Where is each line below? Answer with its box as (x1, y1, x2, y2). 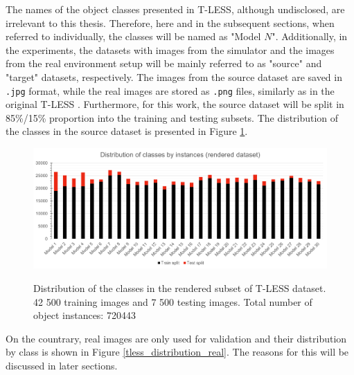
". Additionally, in (272, 29, 348, 44)
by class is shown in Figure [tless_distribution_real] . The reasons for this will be (6, 345, 349, 359)
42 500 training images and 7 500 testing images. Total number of (33, 294, 312, 309)
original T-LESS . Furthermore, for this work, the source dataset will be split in (6, 97, 344, 111)
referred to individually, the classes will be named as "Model (6, 29, 261, 44)
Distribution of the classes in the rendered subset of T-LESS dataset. (33, 281, 326, 295)
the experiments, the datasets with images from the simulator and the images (6, 42, 335, 57)
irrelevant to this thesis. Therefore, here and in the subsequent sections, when (6, 15, 335, 30)
